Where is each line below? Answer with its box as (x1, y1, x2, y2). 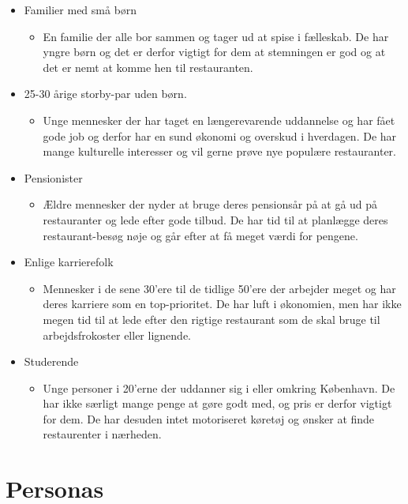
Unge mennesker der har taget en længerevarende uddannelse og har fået (43, 111, 395, 128)
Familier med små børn (24, 2, 137, 17)
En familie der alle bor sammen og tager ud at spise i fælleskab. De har (43, 28, 389, 44)
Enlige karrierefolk (24, 254, 114, 270)
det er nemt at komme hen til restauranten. (43, 58, 253, 75)
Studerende (24, 353, 79, 370)
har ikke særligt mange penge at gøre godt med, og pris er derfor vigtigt (43, 395, 392, 412)
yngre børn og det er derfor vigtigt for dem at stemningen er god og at (43, 43, 386, 60)
